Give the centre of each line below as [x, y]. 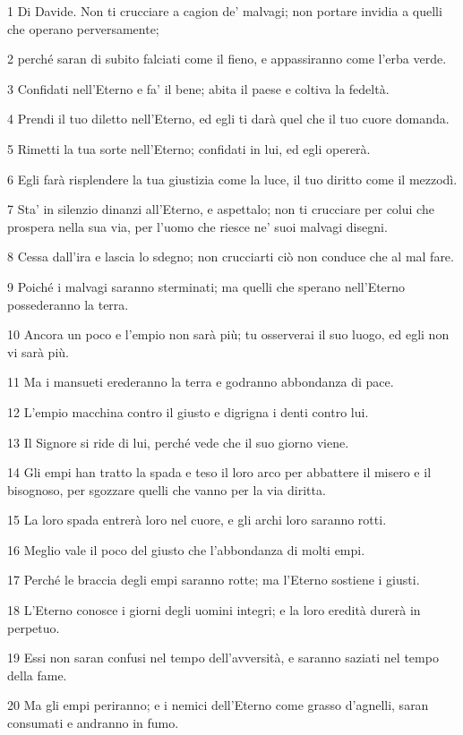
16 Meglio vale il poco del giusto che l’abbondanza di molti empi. [186, 549]
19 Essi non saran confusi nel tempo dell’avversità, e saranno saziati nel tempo [223, 658]
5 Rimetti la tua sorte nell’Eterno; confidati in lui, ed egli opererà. [189, 148]
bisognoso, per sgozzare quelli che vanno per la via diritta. [167, 489]
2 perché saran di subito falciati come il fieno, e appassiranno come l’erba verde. [227, 59]
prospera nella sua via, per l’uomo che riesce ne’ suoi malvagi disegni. [197, 226]
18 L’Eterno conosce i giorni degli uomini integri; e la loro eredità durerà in [214, 610]
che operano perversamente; [83, 28]
